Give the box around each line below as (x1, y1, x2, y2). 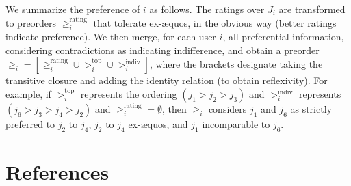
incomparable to (202, 116, 270, 131)
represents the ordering (80, 86, 177, 101)
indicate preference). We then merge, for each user (5, 29, 216, 44)
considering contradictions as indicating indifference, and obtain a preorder (5, 42, 320, 57)
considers (208, 101, 247, 116)
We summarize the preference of (5, 2, 140, 16)
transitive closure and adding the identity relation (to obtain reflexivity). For (5, 73, 328, 88)
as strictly (290, 101, 332, 116)
